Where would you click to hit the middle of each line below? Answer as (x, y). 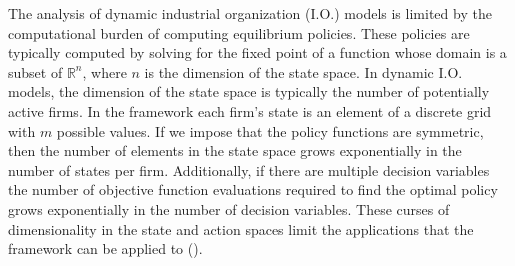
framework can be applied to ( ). (105, 248)
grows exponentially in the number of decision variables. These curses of (229, 208)
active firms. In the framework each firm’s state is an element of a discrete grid (250, 110)
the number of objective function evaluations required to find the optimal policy (253, 189)
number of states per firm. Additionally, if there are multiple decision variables (249, 169)
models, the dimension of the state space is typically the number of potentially (249, 91)
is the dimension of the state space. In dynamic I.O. (303, 71)
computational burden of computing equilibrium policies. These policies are (239, 32)
